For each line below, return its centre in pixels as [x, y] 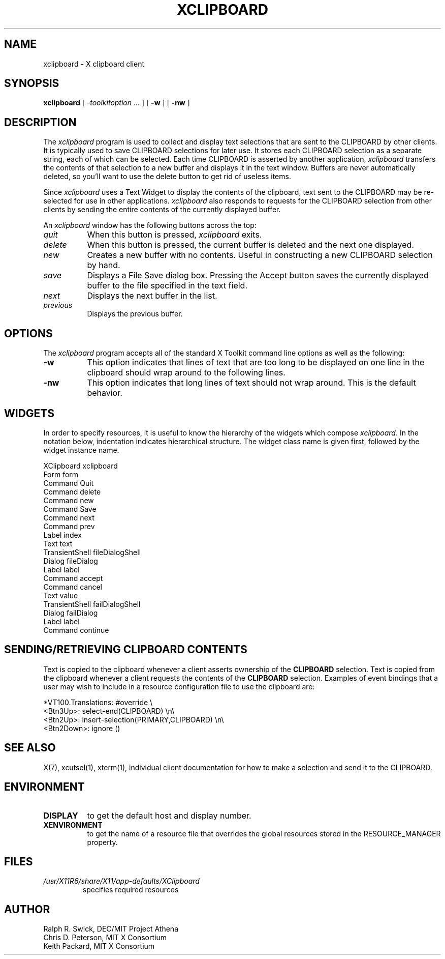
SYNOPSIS [32, 83]
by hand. [104, 265]
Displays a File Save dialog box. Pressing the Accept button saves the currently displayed [258, 275]
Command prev [69, 526]
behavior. [105, 393]
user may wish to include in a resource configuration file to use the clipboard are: [179, 686]
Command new [69, 500]
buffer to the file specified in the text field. [167, 286]
